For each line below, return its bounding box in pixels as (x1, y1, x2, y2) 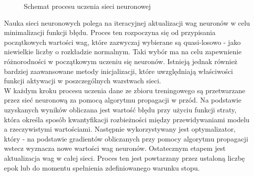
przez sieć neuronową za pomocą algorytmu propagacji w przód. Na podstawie (4, 95, 242, 105)
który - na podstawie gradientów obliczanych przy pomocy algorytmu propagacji (4, 133, 249, 143)
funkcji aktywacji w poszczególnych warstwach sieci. (4, 75, 161, 86)
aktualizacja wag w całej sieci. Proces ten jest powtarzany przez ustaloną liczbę (4, 152, 245, 163)
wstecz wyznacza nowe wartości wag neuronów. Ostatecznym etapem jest (4, 143, 226, 153)
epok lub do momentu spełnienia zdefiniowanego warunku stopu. (4, 162, 200, 173)
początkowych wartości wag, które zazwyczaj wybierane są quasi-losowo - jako (4, 36, 241, 47)
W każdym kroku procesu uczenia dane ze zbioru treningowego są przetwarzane (4, 85, 246, 95)
